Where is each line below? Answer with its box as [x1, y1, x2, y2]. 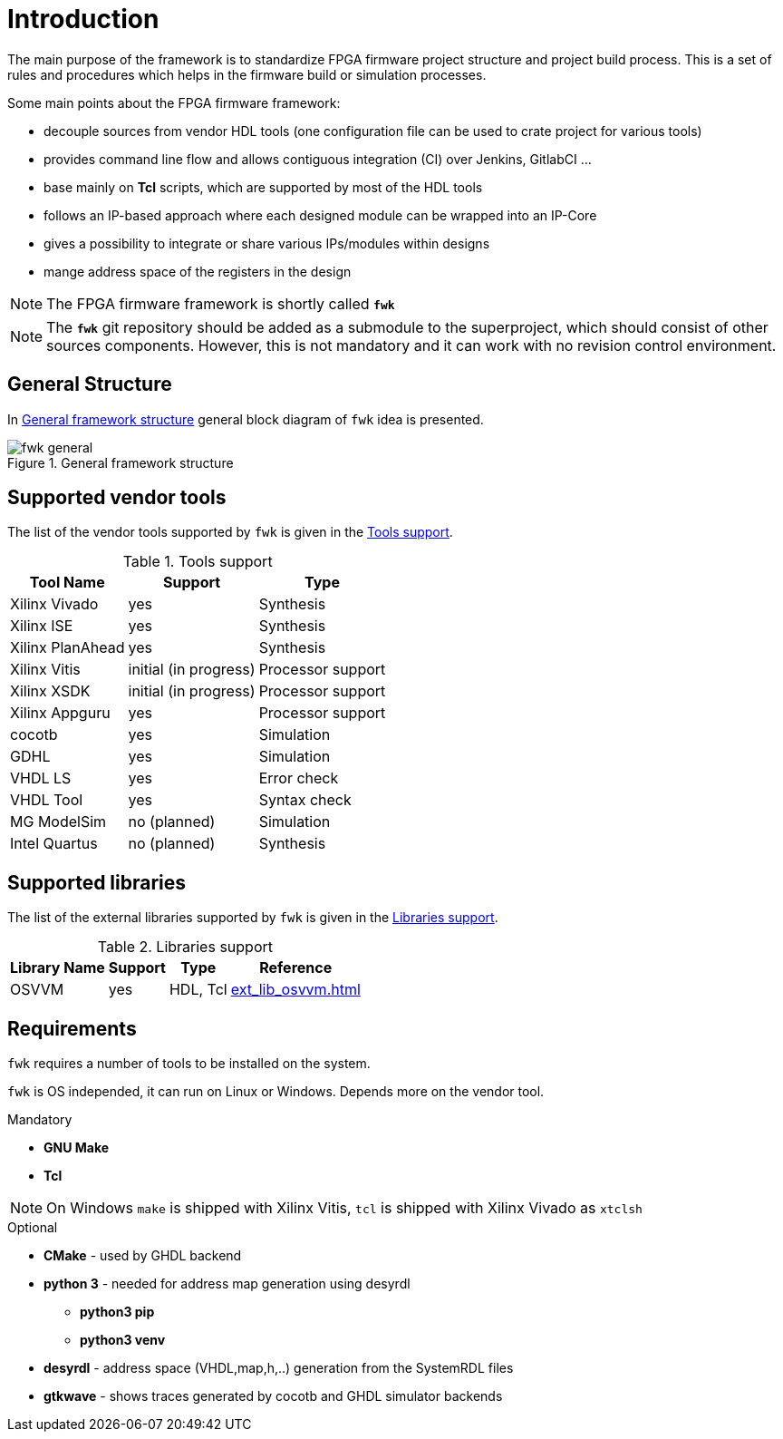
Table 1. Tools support [122, 552, 273, 571]
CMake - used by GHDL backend [43, 1248, 242, 1264]
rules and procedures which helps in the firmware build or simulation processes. [7, 66, 487, 83]
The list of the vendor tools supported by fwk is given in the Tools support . [7, 524, 453, 540]
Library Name [10, 958, 105, 977]
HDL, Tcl [169, 980, 227, 999]
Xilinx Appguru [10, 704, 111, 723]
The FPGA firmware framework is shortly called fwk [46, 294, 395, 313]
